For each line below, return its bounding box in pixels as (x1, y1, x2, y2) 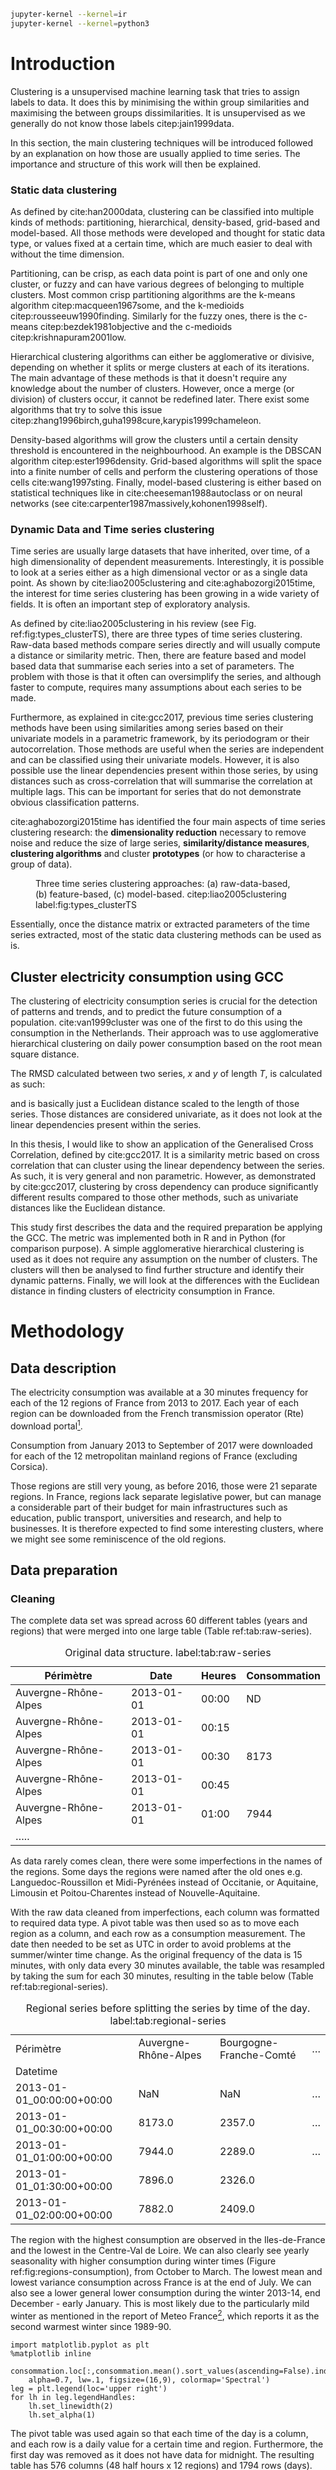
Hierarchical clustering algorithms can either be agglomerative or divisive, (10, 350, 315, 362)
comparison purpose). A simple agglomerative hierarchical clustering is (10, 1243, 305, 1255)
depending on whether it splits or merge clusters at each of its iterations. (10, 361, 310, 373)
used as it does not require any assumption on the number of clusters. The (10, 1253, 318, 1265)
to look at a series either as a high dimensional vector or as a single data (10, 566, 308, 579)
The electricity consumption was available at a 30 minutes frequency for (10, 1386, 309, 1399)
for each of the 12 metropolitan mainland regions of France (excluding (10, 1450, 298, 1462)
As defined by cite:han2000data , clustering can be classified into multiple (10, 205, 315, 217)
